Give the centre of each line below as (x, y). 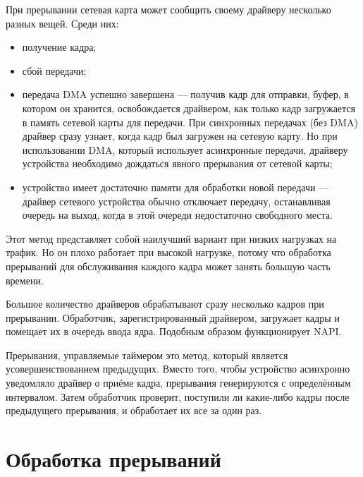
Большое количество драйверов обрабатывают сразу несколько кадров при (165, 304)
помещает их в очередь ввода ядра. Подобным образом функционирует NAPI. (174, 331)
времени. (25, 280)
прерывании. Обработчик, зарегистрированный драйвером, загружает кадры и (173, 317)
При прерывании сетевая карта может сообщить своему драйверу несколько (168, 9)
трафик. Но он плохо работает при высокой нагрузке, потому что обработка (168, 252)
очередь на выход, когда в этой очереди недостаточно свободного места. (177, 215)
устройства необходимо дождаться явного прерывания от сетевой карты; (177, 163)
